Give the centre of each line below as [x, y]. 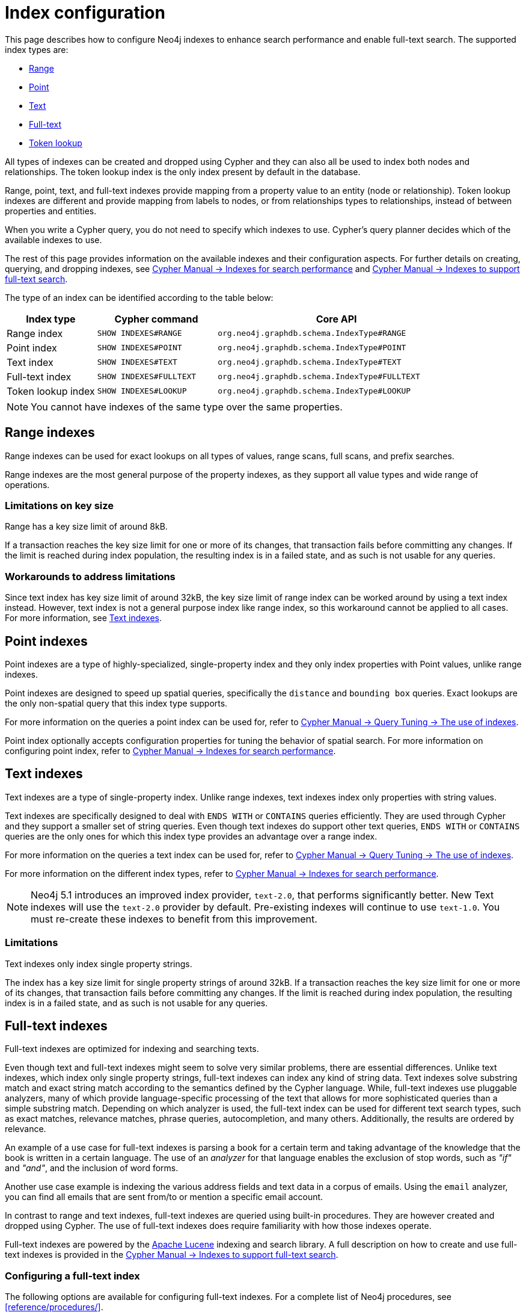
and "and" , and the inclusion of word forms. [92, 1168]
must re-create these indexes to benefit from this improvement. [174, 919]
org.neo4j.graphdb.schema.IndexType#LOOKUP [314, 391]
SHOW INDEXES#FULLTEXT [147, 377]
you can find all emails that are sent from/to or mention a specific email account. [164, 1197]
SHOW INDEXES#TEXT [137, 362]
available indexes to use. [54, 240]
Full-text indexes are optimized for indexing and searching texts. [132, 1049]
